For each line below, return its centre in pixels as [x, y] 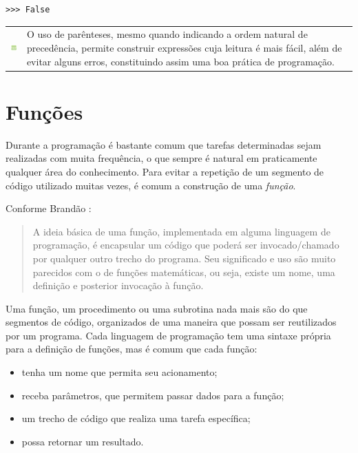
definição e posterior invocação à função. [118, 285]
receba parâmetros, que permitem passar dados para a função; [153, 395]
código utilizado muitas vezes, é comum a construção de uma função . [151, 185]
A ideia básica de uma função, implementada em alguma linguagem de [181, 231]
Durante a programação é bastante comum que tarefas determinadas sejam [164, 144]
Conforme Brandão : [49, 208]
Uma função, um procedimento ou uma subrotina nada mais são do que [157, 308]
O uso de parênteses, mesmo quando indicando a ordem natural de [167, 34]
